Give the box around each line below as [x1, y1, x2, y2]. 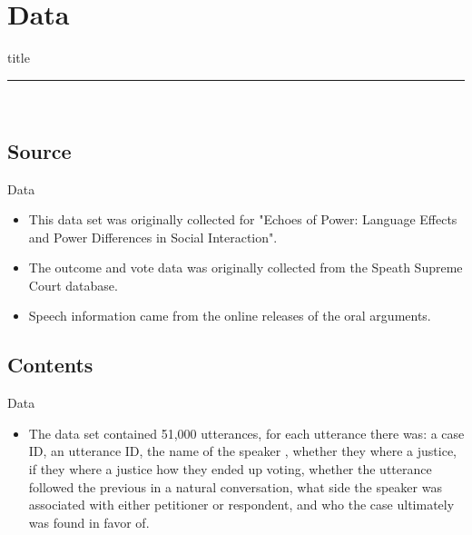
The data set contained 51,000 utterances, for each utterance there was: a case [28, 423, 465, 442]
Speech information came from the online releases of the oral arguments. [28, 306, 431, 325]
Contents [7, 351, 93, 379]
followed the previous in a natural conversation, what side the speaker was [28, 477, 442, 496]
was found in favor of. [28, 512, 150, 531]
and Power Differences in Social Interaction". [28, 227, 278, 246]
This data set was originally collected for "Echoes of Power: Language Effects [28, 210, 457, 229]
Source [7, 136, 72, 164]
